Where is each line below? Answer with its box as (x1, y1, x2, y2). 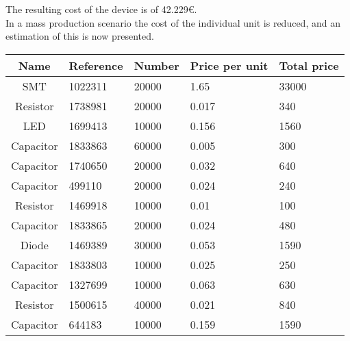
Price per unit (190, 57, 268, 73)
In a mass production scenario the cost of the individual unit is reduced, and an (5, 15, 340, 29)
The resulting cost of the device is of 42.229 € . (5, 2, 197, 16)
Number (134, 57, 179, 73)
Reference (68, 57, 123, 73)
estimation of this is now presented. (5, 29, 154, 43)
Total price (279, 57, 339, 73)
